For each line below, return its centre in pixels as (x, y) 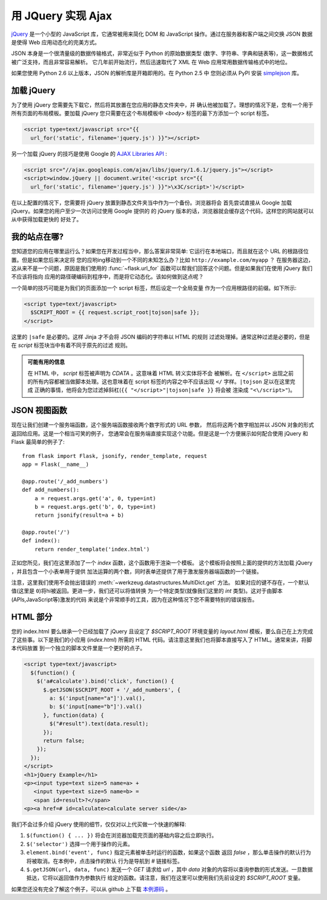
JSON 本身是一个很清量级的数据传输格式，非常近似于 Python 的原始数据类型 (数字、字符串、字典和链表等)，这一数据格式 (162, 53)
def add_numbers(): (51, 490)
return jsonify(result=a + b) (79, 515)
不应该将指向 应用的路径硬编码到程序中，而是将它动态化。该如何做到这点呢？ (107, 277)
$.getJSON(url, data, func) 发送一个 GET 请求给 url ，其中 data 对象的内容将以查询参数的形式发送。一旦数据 (170, 870)
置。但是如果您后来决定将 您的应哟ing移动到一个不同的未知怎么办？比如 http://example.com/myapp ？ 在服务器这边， (163, 260)
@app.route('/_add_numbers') (65, 481)
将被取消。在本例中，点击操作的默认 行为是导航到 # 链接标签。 (104, 861)
